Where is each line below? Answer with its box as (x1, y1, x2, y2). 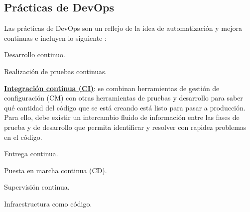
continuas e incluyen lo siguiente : (4, 32, 107, 43)
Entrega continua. (4, 148, 58, 159)
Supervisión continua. (4, 182, 70, 192)
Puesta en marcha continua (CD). (4, 165, 107, 175)
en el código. (4, 131, 42, 142)
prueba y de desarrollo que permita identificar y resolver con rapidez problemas (4, 121, 247, 132)
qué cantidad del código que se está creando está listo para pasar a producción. (4, 102, 246, 112)
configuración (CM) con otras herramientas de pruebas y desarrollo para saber (4, 93, 243, 103)
